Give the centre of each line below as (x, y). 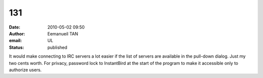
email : (15, 41)
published (57, 47)
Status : (17, 47)
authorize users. (25, 70)
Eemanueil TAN (63, 33)
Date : (15, 27)
